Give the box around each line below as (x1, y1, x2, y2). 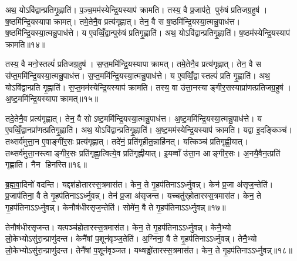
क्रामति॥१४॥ (5, 38, 46, 50)
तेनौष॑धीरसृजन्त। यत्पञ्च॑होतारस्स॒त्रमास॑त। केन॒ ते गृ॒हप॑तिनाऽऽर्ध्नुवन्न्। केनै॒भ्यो (5, 220, 231, 233)
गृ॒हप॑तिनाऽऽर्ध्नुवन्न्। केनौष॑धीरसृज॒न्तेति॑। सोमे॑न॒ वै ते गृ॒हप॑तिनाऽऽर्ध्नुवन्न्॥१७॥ (5, 200, 226, 213)
